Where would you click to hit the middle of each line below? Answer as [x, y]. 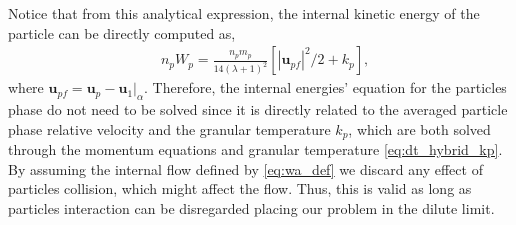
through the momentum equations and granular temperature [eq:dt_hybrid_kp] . [255, 149]
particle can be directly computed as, [122, 32]
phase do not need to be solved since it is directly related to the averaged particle [258, 109]
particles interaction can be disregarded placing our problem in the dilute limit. [251, 207]
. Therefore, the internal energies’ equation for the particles [325, 87]
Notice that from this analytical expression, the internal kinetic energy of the [244, 13]
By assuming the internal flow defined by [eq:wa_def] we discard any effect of [245, 168]
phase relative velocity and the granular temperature [169, 128]
